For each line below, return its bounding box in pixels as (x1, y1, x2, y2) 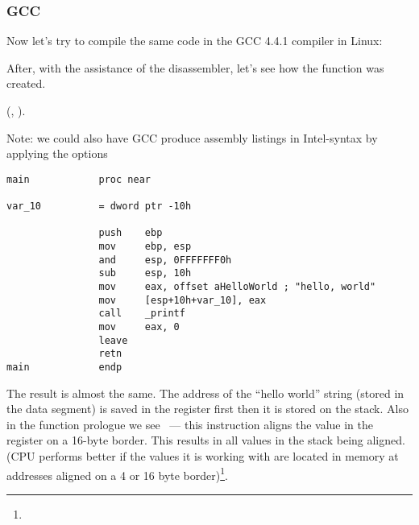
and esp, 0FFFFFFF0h (98, 254, 232, 266)
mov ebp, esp (98, 241, 192, 253)
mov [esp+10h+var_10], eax (98, 294, 267, 306)
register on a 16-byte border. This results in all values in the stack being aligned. (6, 432, 405, 449)
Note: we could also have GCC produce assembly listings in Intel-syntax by (6, 129, 378, 146)
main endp (6, 361, 122, 373)
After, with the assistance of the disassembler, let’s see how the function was (6, 59, 384, 76)
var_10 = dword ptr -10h (6, 200, 192, 213)
